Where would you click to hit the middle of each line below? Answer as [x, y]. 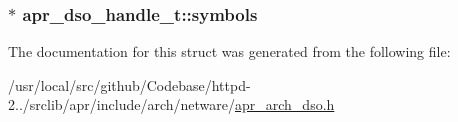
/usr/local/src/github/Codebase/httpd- [129, 84]
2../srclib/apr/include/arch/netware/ [121, 104]
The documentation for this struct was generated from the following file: [229, 51]
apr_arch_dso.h [284, 104]
